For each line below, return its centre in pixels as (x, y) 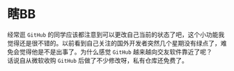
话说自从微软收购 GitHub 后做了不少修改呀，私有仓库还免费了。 (97, 60)
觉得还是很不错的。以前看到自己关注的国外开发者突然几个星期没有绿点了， (114, 43)
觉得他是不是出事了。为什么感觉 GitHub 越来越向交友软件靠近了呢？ (116, 52)
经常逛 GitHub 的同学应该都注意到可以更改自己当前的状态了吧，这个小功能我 (116, 34)
